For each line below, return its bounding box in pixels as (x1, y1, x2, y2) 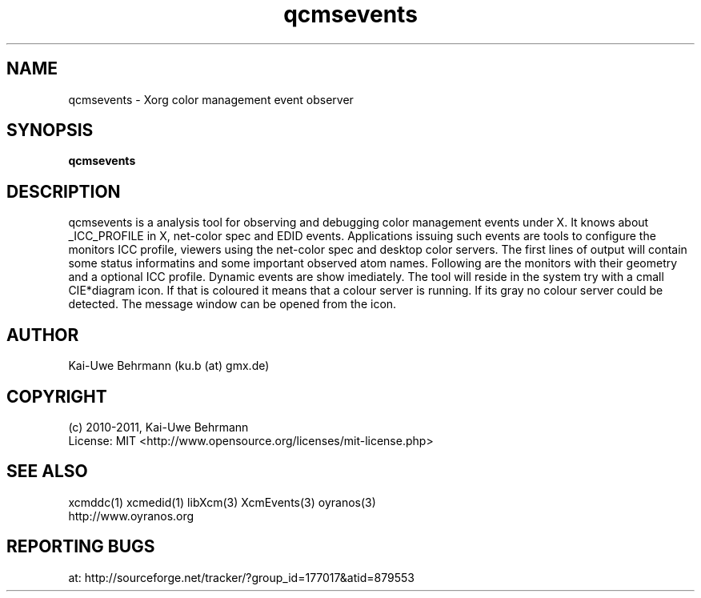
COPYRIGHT (6, 386, 107, 407)
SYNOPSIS (6, 120, 94, 141)
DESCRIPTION (6, 181, 121, 202)
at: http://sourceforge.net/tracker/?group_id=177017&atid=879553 (68, 570, 415, 584)
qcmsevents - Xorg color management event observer (68, 92, 354, 106)
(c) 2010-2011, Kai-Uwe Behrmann (68, 419, 249, 434)
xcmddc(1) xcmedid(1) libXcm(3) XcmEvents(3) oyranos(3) (68, 495, 376, 509)
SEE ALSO (6, 461, 88, 482)
